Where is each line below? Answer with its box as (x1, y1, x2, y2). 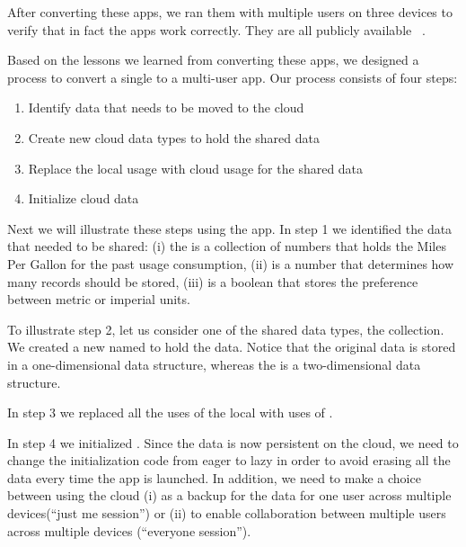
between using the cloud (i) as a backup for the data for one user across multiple (7, 486, 452, 505)
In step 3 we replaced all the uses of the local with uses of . (7, 403, 333, 422)
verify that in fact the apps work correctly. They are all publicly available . (7, 20, 426, 39)
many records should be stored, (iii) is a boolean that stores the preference (7, 272, 418, 291)
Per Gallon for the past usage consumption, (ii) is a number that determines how (7, 254, 454, 273)
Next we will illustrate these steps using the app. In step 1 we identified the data (7, 219, 453, 238)
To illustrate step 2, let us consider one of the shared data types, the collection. (7, 319, 444, 338)
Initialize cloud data (28, 189, 139, 208)
